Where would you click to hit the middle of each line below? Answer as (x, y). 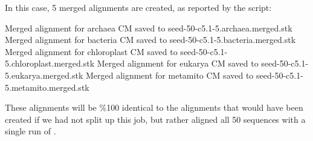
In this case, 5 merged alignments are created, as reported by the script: (138, 7)
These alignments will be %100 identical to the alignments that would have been (154, 107)
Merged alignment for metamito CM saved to (169, 75)
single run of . (31, 131)
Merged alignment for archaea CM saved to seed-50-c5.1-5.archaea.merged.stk (149, 28)
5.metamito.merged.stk (47, 87)
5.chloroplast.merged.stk (50, 63)
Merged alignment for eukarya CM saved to (178, 63)
